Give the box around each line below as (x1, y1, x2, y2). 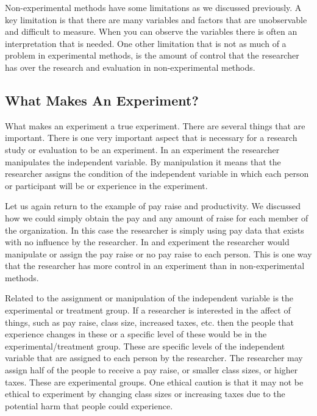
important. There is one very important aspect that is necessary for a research (5, 131, 297, 144)
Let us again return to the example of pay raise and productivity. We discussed (5, 199, 301, 212)
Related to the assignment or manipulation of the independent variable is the (5, 292, 294, 304)
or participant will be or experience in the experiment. (5, 179, 208, 192)
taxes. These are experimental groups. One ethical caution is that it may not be (5, 375, 304, 388)
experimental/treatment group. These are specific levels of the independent (5, 339, 285, 352)
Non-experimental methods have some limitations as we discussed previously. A (5, 1, 302, 13)
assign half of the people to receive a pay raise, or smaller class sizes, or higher (5, 364, 298, 376)
